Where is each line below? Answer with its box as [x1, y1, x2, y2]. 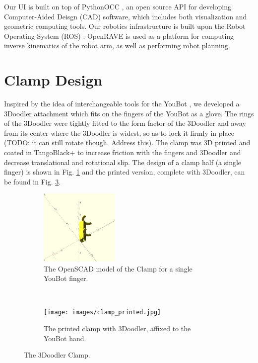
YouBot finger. [44, 273, 88, 283]
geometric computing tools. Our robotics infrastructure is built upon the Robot [4, 21, 246, 31]
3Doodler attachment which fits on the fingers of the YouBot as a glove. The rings [4, 108, 254, 118]
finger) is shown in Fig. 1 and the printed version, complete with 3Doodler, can [4, 167, 245, 177]
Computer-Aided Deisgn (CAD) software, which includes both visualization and [4, 11, 247, 21]
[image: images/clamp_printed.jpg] [44, 309, 161, 316]
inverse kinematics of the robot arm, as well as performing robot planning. [4, 40, 230, 51]
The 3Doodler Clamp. [24, 350, 90, 360]
